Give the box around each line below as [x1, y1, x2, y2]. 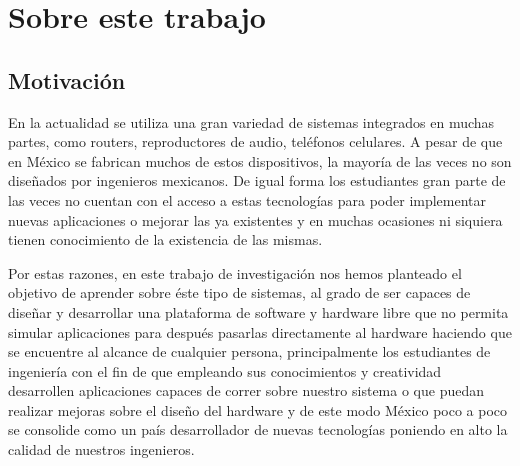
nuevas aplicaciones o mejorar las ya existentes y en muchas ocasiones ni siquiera [8, 209, 503, 230]
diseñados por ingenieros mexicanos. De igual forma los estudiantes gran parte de [8, 170, 506, 191]
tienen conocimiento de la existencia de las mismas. [8, 229, 323, 250]
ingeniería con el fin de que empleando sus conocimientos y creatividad [8, 360, 442, 381]
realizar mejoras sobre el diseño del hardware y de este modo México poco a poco [8, 399, 508, 420]
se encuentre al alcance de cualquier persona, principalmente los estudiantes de [8, 341, 491, 362]
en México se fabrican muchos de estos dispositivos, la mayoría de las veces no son [8, 150, 512, 171]
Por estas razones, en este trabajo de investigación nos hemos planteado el [8, 262, 462, 283]
